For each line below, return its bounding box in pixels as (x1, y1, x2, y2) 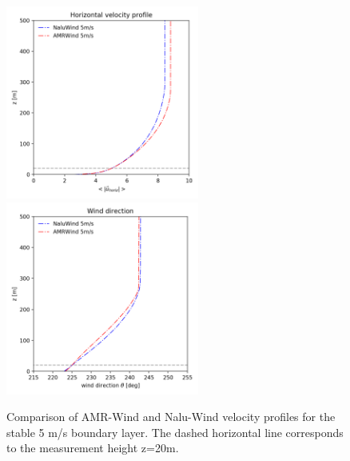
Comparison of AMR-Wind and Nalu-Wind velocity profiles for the (6, 408, 336, 425)
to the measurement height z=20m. (6, 439, 179, 456)
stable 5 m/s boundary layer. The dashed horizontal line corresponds (6, 423, 344, 440)
